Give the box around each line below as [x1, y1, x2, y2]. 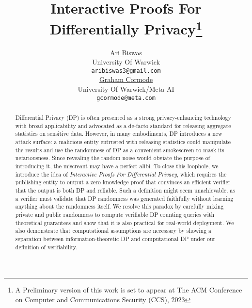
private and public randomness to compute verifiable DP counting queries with [15, 211, 215, 218]
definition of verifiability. [15, 243, 78, 251]
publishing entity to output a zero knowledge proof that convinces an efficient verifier [15, 178, 231, 186]
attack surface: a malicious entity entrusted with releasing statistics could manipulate [15, 138, 231, 146]
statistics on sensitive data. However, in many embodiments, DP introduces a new [15, 130, 222, 138]
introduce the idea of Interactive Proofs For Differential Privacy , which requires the [15, 170, 227, 178]
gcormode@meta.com [96, 94, 156, 101]
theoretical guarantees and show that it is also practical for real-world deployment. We [15, 218, 234, 227]
